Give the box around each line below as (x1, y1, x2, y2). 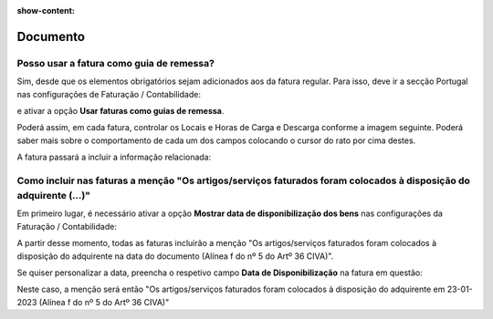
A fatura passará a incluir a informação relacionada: (16, 151, 212, 163)
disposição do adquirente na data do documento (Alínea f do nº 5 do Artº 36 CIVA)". (16, 251, 334, 262)
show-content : (16, 5, 75, 15)
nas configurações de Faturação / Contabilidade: (16, 88, 201, 99)
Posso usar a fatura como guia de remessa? (16, 57, 215, 69)
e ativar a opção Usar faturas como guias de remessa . (16, 105, 225, 116)
